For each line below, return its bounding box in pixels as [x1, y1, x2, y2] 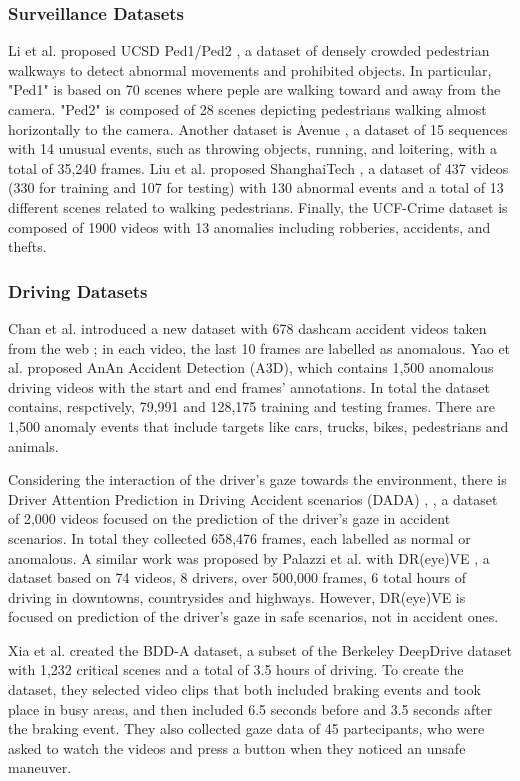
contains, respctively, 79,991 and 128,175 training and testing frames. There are [8, 396, 496, 417]
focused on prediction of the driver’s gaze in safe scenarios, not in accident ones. [8, 606, 499, 627]
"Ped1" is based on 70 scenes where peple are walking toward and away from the [8, 79, 501, 100]
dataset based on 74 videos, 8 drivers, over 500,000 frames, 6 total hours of [8, 567, 466, 588]
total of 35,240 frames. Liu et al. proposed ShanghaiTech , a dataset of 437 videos [8, 157, 509, 178]
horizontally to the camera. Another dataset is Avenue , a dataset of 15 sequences [8, 118, 508, 139]
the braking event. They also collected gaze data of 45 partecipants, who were [8, 718, 485, 739]
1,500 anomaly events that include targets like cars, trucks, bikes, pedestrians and [8, 415, 509, 436]
